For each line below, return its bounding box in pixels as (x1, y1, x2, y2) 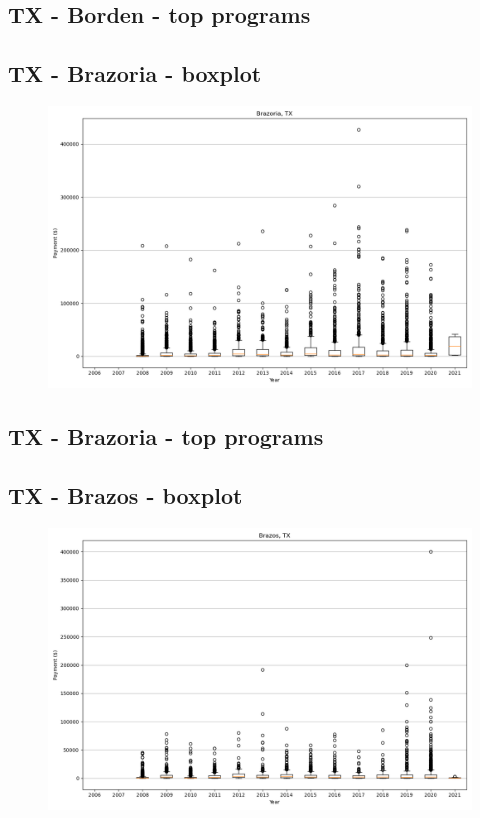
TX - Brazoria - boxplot (8, 58, 262, 89)
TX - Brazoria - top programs (8, 421, 324, 452)
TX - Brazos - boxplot (8, 480, 243, 511)
